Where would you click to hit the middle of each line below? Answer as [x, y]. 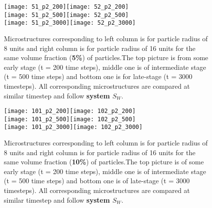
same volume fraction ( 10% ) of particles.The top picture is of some [104, 162]
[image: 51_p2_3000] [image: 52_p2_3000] [70, 23]
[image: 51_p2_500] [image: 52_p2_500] [66, 15]
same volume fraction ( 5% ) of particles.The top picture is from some [106, 57]
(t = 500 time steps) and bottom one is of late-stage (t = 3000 [97, 181]
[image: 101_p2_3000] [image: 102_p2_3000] [73, 127]
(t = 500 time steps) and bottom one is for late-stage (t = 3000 [98, 76]
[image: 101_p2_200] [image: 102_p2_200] [70, 111]
